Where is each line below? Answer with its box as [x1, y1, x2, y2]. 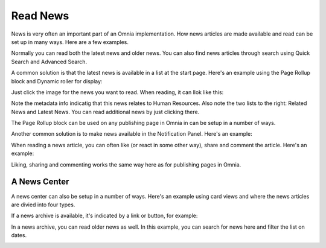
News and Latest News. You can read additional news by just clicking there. [11, 108, 200, 115]
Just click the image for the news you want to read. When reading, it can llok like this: [11, 88, 224, 96]
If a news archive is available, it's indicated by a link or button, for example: [11, 212, 198, 220]
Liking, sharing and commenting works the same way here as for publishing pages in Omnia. [11, 161, 241, 168]
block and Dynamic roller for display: [11, 77, 103, 84]
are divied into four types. [11, 201, 75, 208]
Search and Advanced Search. [11, 58, 88, 65]
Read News [11, 9, 69, 22]
